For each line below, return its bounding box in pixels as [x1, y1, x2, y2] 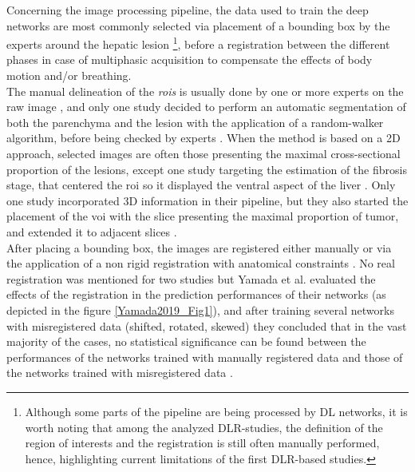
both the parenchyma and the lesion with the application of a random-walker [6, 113, 384, 130]
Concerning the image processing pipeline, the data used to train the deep [6, 2, 369, 18]
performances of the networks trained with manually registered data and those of [6, 348, 403, 365]
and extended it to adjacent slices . [6, 223, 177, 240]
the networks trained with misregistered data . [6, 364, 233, 381]
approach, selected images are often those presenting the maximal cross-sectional [6, 145, 401, 161]
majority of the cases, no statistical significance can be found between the [6, 333, 366, 350]
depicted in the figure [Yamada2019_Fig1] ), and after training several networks [6, 301, 394, 318]
